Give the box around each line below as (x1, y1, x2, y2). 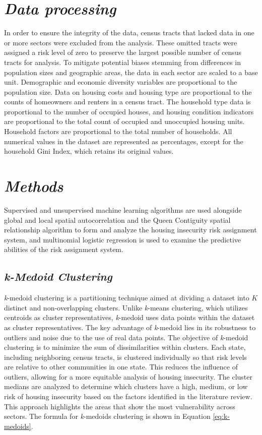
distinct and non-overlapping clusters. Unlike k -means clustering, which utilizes (4, 302, 248, 313)
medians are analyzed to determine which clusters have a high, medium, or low (4, 381, 248, 392)
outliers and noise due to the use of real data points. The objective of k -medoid (4, 332, 248, 342)
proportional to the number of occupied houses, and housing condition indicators (4, 106, 254, 116)
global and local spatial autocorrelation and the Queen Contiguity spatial (4, 214, 231, 225)
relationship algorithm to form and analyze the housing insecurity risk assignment (4, 224, 257, 235)
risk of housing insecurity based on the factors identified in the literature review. (4, 391, 252, 402)
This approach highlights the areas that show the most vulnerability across (4, 401, 235, 411)
